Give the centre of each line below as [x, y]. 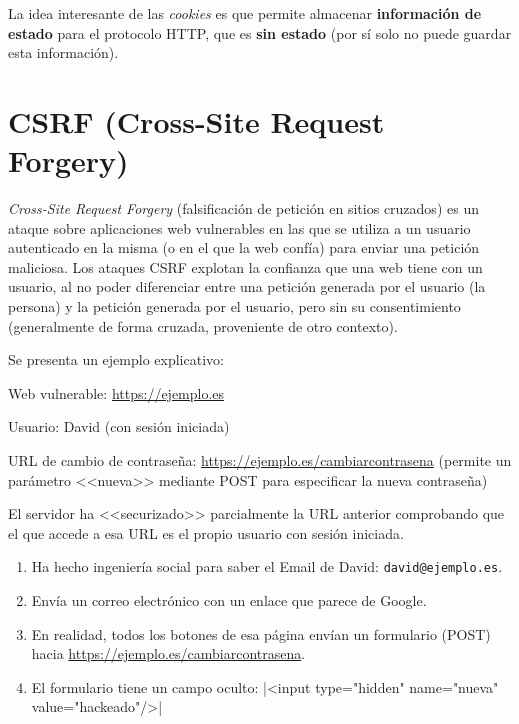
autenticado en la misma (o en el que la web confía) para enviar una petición [244, 247]
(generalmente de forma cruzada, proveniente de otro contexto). [203, 325]
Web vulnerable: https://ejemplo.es [116, 392]
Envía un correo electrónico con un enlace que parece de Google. [229, 600]
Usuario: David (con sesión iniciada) [119, 426]
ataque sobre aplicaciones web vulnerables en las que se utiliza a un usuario [239, 227]
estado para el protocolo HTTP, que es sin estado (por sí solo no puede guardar [260, 32]
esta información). [63, 52]
